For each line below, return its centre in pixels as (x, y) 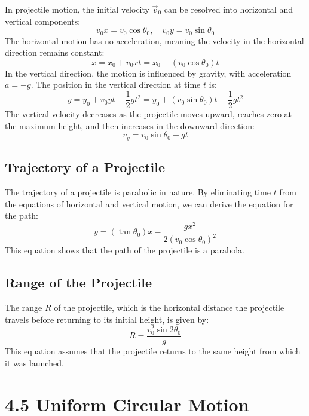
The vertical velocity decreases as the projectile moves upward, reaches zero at (149, 114)
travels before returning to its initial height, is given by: (107, 319)
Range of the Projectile (79, 282)
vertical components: (43, 21)
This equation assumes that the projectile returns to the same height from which (153, 351)
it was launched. (34, 363)
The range (24, 307)
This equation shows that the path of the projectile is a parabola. (125, 250)
